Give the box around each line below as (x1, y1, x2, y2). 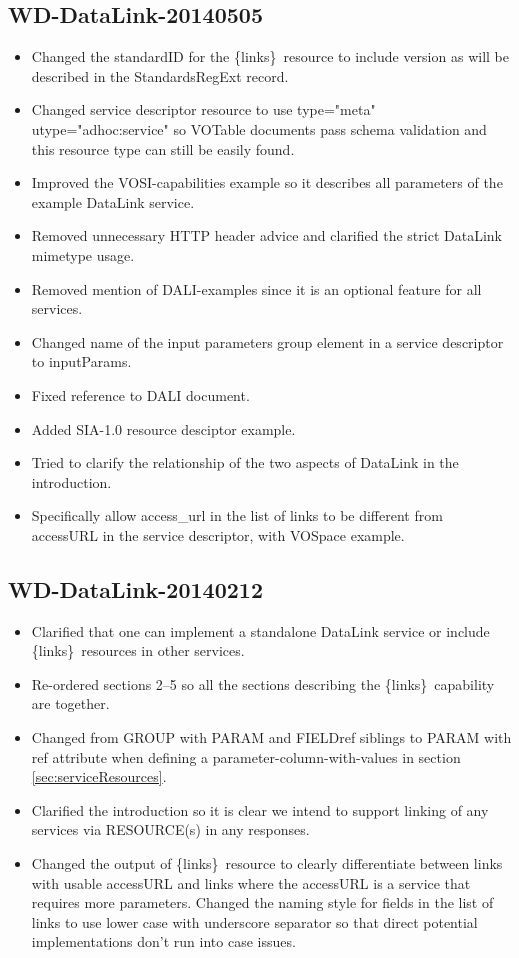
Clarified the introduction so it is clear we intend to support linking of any (31, 799, 489, 820)
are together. (31, 693, 110, 714)
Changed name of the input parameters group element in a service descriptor (31, 331, 504, 352)
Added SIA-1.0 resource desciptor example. (31, 418, 296, 439)
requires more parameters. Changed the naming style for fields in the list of (31, 892, 494, 913)
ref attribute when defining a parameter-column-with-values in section (31, 746, 461, 767)
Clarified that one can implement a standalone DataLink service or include (31, 620, 490, 641)
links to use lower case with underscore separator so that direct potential (31, 911, 478, 932)
